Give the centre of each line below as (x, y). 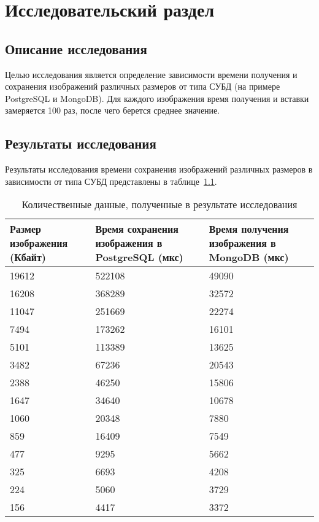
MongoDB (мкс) (249, 257)
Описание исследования (76, 48)
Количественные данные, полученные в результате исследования (159, 205)
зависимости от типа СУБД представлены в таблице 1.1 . (111, 181)
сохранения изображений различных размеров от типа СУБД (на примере (143, 86)
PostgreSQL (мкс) (139, 257)
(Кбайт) (28, 257)
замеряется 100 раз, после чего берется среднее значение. (113, 110)
